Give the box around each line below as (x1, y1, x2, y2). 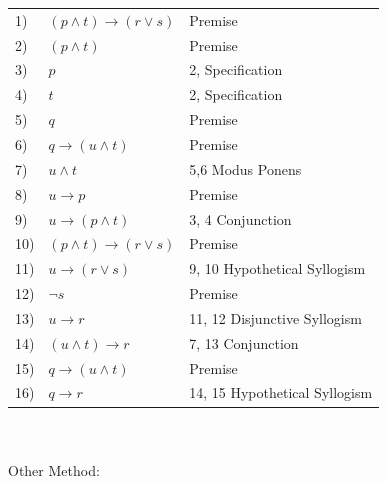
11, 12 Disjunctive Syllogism (189, 307, 362, 328)
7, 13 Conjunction (189, 332, 299, 353)
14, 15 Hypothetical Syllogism (189, 382, 373, 403)
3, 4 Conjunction (189, 208, 292, 229)
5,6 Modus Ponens (189, 158, 302, 179)
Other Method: (8, 459, 100, 480)
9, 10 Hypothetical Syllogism (189, 258, 366, 279)
